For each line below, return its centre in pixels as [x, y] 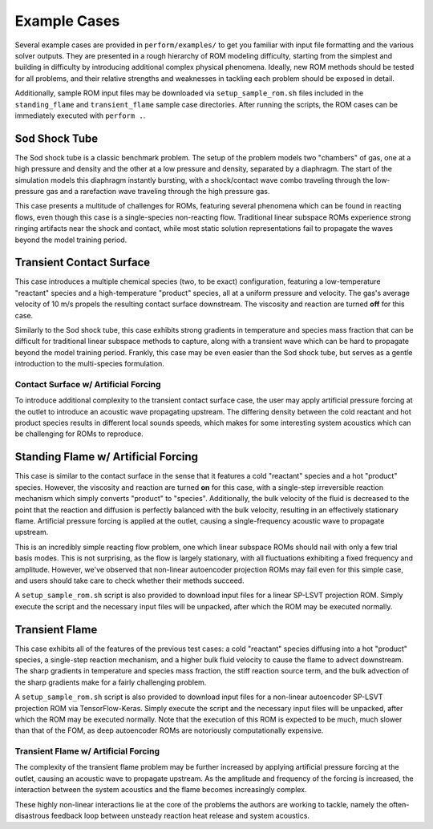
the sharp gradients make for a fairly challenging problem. [111, 682]
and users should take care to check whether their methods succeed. [129, 580]
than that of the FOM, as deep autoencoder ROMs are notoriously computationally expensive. [169, 730]
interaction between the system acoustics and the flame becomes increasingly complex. [161, 790]
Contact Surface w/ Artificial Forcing [88, 384]
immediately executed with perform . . [80, 115]
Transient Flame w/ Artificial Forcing [87, 751]
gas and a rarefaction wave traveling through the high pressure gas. [158, 191]
